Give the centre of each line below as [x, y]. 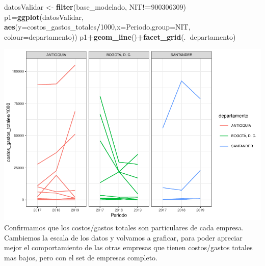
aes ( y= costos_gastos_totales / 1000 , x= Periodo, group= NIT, [97, 27]
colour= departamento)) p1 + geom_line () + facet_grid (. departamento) [120, 36]
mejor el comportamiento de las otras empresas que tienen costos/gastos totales [128, 247]
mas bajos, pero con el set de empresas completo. [81, 257]
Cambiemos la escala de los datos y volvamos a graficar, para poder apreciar [123, 237]
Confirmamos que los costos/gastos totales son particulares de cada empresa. [124, 227]
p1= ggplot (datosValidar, [44, 17]
